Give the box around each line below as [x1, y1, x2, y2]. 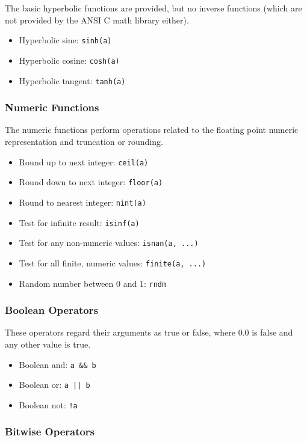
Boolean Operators [5, 302, 98, 318]
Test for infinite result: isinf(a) [19, 216, 140, 229]
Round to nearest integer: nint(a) [19, 195, 146, 208]
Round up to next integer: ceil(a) [19, 155, 149, 168]
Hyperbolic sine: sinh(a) [19, 34, 112, 46]
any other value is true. [5, 337, 91, 350]
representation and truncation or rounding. [5, 135, 163, 147]
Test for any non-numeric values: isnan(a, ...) [19, 236, 199, 249]
